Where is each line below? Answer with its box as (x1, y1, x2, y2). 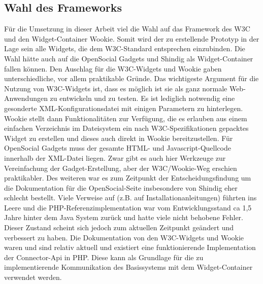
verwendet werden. (4, 272, 62, 282)
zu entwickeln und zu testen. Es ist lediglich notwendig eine (50, 93, 235, 103)
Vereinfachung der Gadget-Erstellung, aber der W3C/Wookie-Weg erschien (4, 162, 237, 173)
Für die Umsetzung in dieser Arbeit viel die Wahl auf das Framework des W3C (4, 23, 250, 34)
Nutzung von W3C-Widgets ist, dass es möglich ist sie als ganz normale (4, 83, 227, 93)
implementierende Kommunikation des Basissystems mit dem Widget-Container (4, 262, 253, 272)
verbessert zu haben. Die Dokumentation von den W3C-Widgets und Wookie (4, 232, 244, 242)
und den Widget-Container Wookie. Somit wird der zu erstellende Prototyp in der (4, 33, 259, 44)
